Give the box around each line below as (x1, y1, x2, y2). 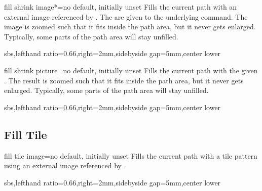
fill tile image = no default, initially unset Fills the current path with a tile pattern (4, 150, 257, 161)
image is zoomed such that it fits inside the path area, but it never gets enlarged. (4, 21, 256, 32)
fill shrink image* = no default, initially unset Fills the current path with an (4, 2, 237, 12)
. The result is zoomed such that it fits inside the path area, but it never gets (4, 75, 244, 85)
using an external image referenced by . (4, 160, 126, 171)
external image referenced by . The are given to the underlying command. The (4, 11, 248, 22)
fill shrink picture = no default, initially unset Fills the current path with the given (4, 65, 258, 75)
